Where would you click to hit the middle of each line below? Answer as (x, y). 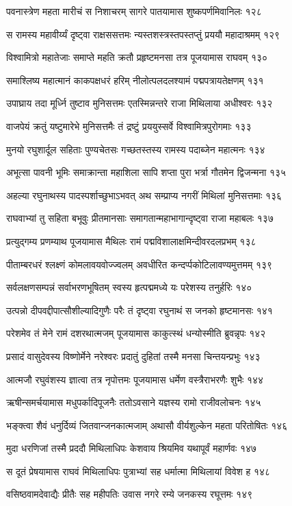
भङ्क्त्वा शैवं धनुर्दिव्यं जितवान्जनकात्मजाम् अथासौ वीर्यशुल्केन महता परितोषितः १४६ (147, 425)
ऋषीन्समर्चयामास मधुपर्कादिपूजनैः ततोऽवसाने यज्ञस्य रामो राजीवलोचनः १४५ (134, 402)
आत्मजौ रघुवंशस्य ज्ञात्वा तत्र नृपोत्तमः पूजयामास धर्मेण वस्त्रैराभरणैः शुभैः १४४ (135, 379)
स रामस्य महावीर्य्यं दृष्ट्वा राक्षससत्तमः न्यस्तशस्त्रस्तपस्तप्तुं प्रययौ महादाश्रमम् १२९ (143, 34)
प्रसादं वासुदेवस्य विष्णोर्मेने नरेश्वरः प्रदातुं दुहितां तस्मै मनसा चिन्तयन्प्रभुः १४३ (133, 356)
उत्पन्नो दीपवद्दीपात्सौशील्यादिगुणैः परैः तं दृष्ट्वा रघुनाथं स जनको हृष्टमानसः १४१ (140, 310)
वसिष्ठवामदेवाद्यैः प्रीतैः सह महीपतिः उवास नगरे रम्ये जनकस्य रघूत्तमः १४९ (130, 494)
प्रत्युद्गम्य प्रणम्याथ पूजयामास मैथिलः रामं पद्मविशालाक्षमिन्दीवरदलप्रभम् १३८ (131, 241)
